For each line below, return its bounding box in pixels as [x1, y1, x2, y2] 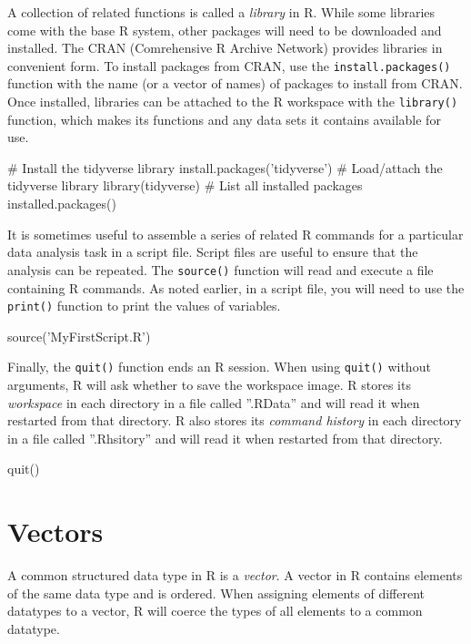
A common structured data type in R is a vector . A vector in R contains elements [7, 566, 463, 585]
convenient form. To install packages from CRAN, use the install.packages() [7, 56, 451, 75]
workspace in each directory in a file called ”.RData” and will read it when [7, 393, 420, 412]
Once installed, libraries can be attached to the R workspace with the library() [7, 92, 458, 111]
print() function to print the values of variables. [7, 296, 281, 315]
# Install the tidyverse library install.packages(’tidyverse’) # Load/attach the [7, 158, 443, 177]
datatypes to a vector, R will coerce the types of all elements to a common [7, 601, 423, 620]
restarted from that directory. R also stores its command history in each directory [7, 411, 462, 430]
